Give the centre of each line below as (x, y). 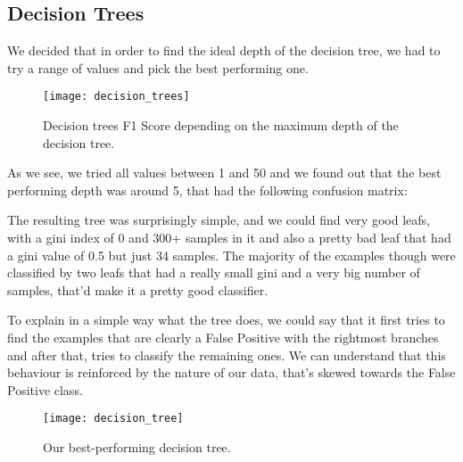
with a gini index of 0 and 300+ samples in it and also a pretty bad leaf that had (229, 238)
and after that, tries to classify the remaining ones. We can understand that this (227, 355)
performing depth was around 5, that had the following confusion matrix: (207, 190)
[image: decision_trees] (116, 97)
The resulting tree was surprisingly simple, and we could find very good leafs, (219, 220)
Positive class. (45, 389)
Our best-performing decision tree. (137, 447)
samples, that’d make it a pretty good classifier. (138, 289)
